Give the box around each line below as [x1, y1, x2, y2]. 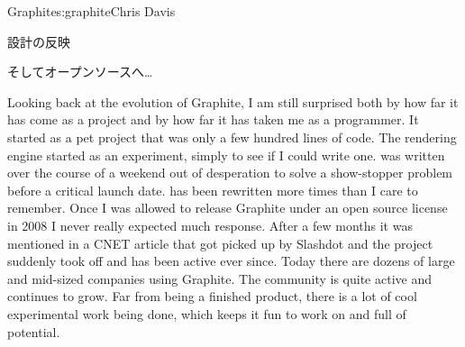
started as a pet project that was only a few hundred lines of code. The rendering [7, 127, 457, 146]
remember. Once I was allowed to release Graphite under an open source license [7, 198, 448, 217]
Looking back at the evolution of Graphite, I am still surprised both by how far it [7, 92, 459, 111]
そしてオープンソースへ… [7, 62, 153, 81]
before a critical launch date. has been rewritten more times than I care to [7, 180, 418, 199]
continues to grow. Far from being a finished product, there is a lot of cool [7, 287, 417, 306]
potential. [7, 322, 60, 341]
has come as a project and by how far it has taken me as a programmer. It [7, 110, 419, 129]
